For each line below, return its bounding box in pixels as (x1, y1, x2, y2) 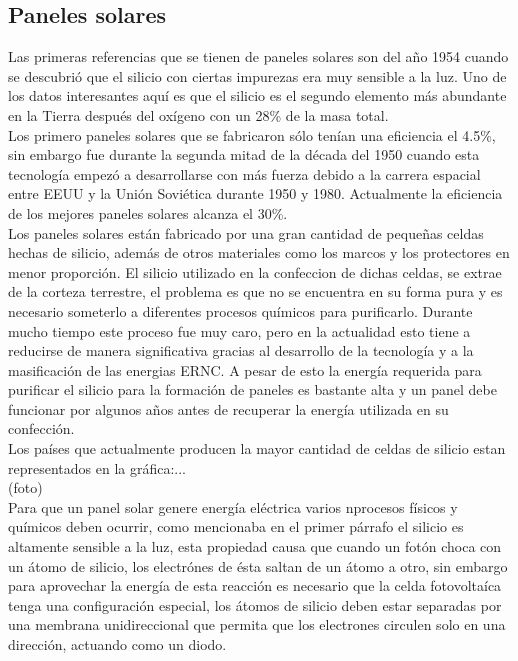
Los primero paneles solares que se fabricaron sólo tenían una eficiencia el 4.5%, (8, 124, 496, 145)
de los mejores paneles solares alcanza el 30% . (8, 202, 288, 223)
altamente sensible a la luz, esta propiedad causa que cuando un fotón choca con (8, 536, 502, 557)
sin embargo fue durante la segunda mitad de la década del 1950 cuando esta (8, 144, 480, 165)
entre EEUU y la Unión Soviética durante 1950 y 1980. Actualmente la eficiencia (8, 183, 503, 204)
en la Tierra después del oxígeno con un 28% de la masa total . (8, 104, 389, 125)
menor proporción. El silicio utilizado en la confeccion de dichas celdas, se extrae (8, 261, 502, 282)
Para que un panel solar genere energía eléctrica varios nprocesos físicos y (8, 496, 458, 517)
